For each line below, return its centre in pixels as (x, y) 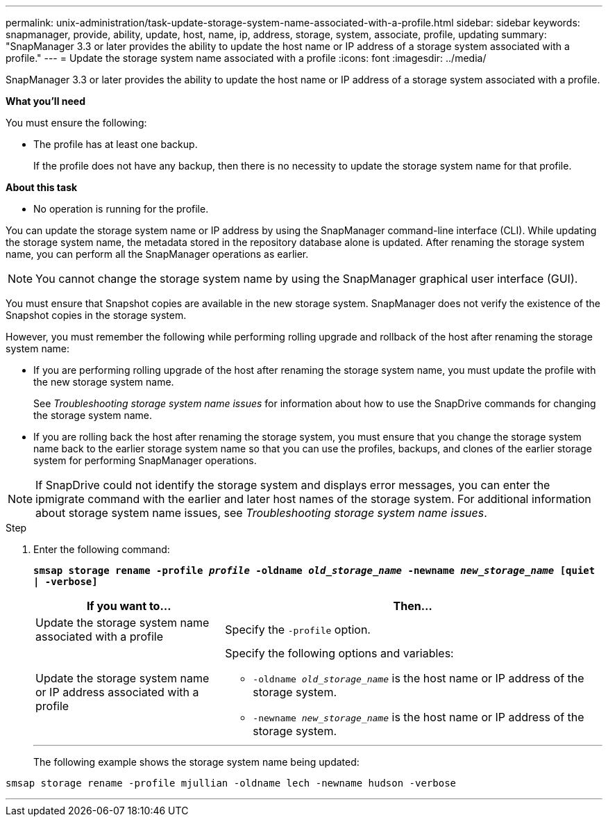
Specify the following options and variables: (339, 653)
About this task (42, 187)
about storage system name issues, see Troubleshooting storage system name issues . (261, 513)
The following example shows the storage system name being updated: (196, 762)
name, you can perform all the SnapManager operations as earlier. (157, 254)
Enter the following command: (102, 549)
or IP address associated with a (117, 692)
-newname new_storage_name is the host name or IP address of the (419, 717)
